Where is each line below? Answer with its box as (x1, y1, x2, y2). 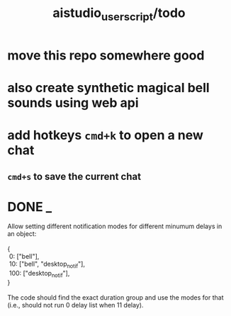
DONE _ (7, 198, 52, 215)
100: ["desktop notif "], (9, 269, 70, 279)
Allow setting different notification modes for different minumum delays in (7, 222, 222, 231)
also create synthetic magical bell (7, 79, 210, 96)
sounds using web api (7, 94, 140, 111)
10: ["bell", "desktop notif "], (9, 260, 85, 270)
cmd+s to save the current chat (7, 170, 142, 182)
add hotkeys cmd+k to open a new (7, 128, 204, 143)
